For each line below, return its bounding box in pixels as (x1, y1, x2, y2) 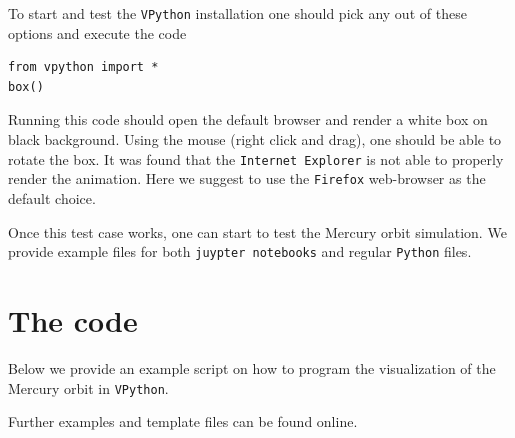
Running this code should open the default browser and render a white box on (8, 109, 488, 130)
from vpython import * (8, 60, 159, 75)
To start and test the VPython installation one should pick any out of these (8, 3, 467, 23)
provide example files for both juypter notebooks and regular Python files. (8, 241, 472, 262)
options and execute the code (8, 22, 187, 43)
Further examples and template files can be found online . (8, 411, 358, 432)
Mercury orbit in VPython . (8, 377, 169, 398)
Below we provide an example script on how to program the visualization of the (8, 357, 496, 378)
